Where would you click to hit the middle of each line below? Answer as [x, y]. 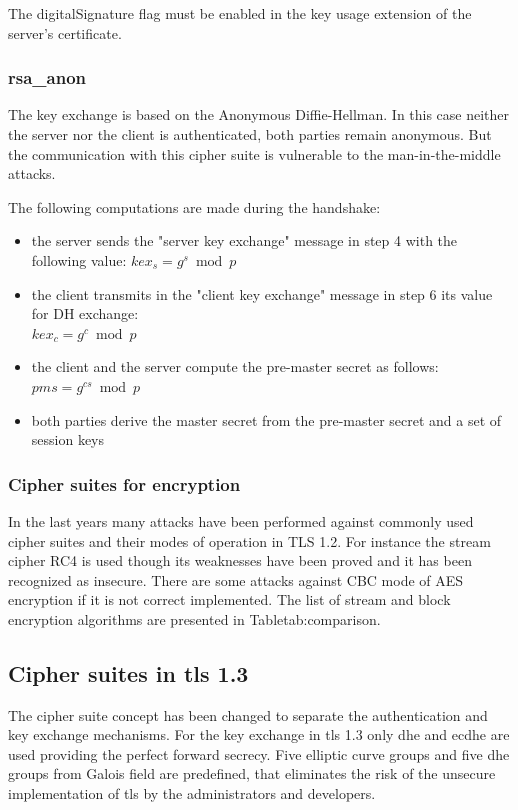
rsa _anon [47, 77]
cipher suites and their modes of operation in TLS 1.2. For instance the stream [249, 540]
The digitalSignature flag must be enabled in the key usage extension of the [240, 13]
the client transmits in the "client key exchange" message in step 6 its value [262, 293]
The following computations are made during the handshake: [194, 206]
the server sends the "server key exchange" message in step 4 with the [244, 240]
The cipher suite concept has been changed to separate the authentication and [248, 714]
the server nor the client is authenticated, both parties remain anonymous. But [250, 134]
